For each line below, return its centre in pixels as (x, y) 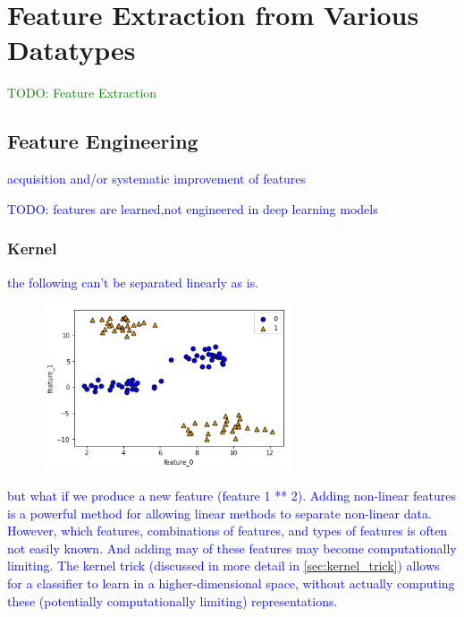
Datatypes (72, 50)
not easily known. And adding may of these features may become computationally (232, 548)
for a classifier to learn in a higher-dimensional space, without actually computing (231, 583)
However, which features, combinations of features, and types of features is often (228, 531)
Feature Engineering (103, 141)
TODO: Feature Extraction (82, 93)
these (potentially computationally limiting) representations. (173, 600)
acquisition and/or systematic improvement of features (157, 179)
